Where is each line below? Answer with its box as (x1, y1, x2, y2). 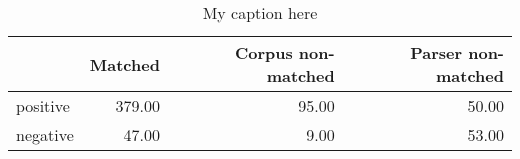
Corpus (234, 41, 293, 64)
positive (16, 94, 70, 117)
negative (16, 123, 74, 146)
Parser (410, 41, 463, 64)
